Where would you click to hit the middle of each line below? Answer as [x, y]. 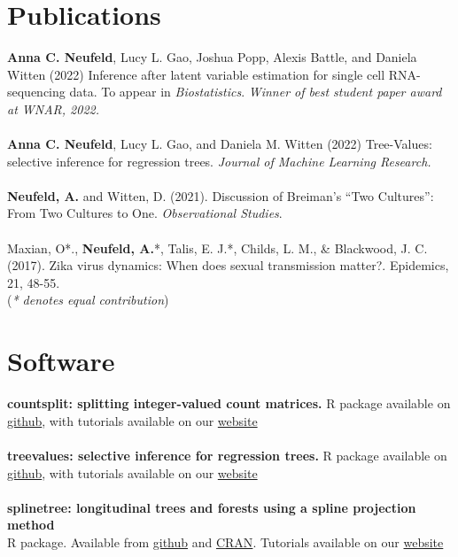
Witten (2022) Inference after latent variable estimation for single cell [196, 74]
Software [61, 361]
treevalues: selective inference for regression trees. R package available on [227, 455]
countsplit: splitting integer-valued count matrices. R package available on [229, 403]
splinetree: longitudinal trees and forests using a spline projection [212, 507]
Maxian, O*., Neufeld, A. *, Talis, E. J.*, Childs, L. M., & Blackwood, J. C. [217, 248]
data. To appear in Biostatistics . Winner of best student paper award [256, 92]
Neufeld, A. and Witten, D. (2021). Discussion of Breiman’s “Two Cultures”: [221, 195]
